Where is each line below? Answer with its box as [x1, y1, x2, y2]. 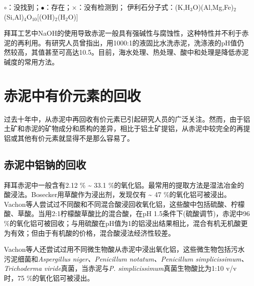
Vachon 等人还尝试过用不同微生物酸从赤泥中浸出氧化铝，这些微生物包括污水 [4, 244, 245, 254]
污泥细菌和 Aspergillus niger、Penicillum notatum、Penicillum [4, 253, 193, 264]
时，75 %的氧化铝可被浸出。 [4, 273, 94, 283]
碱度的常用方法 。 [4, 56, 59, 66]
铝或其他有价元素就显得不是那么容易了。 [4, 132, 134, 143]
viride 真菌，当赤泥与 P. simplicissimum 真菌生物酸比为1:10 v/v [44, 263, 237, 273]
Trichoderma [4, 263, 42, 273]
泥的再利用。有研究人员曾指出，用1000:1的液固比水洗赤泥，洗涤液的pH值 [4, 37, 237, 47]
